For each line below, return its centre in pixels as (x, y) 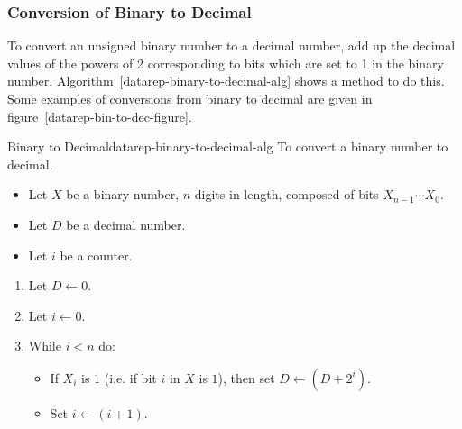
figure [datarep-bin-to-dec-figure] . (100, 116)
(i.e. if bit (130, 377)
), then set (246, 377)
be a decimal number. (126, 224)
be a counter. (96, 255)
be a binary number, (123, 194)
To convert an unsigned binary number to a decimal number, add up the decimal (231, 46)
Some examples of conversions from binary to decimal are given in (190, 98)
